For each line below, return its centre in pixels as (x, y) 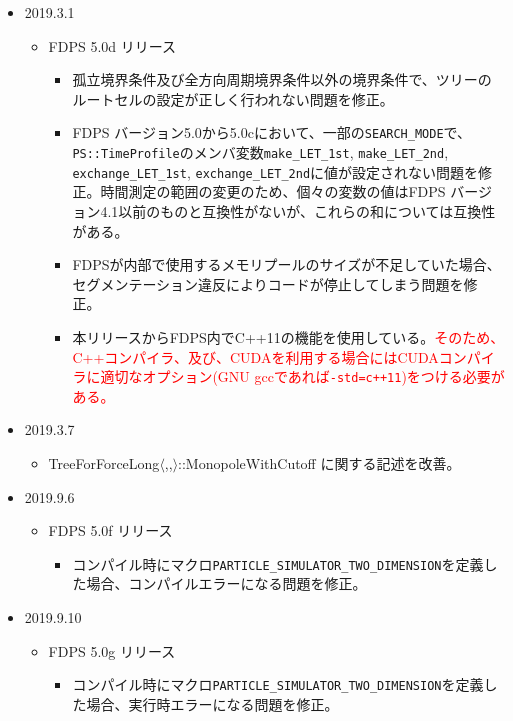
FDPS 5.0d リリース (112, 45)
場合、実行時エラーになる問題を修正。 (212, 703)
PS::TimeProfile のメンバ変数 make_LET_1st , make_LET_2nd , (260, 152)
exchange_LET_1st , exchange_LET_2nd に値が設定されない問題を (275, 171)
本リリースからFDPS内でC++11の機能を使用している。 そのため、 (288, 336)
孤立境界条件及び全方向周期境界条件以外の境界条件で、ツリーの (282, 79)
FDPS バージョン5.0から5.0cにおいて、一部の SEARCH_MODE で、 (272, 132)
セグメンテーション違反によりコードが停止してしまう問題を (268, 283)
